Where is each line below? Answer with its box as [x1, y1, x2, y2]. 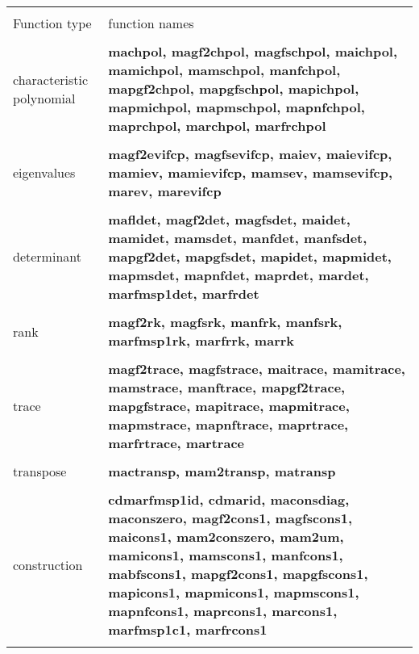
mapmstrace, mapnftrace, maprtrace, [108, 415, 349, 434]
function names [108, 14, 194, 32]
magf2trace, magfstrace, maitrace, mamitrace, [108, 359, 405, 378]
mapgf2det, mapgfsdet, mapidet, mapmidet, [108, 247, 392, 266]
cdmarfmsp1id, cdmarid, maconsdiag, [108, 490, 350, 509]
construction [13, 555, 83, 574]
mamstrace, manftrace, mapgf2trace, [108, 378, 346, 396]
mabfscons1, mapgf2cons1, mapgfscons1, [108, 564, 368, 583]
